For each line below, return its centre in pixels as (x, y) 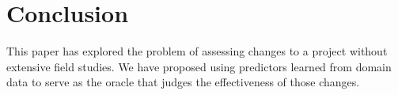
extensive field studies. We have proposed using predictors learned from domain (199, 66)
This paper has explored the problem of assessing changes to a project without (197, 51)
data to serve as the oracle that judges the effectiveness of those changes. (183, 82)
